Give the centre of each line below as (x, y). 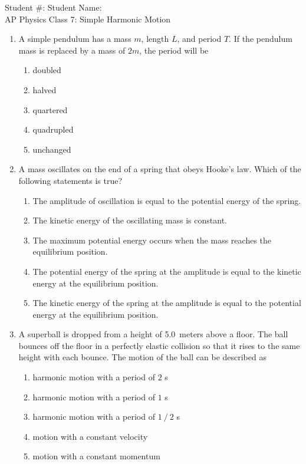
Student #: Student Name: (53, 7)
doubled (47, 70)
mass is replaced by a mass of (72, 50)
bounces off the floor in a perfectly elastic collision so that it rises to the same (159, 345)
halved (45, 89)
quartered (50, 109)
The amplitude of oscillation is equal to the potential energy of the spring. (167, 200)
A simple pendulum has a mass (75, 39)
